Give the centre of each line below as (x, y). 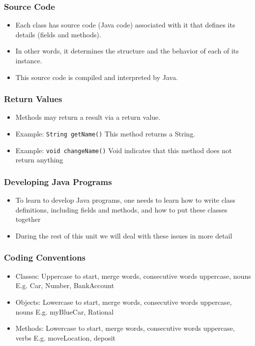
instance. (29, 60)
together (28, 219)
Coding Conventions (45, 257)
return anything (39, 160)
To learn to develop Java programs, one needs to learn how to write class (125, 200)
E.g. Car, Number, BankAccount (65, 285)
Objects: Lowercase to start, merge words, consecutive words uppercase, (124, 302)
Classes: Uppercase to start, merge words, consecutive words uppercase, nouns (133, 276)
